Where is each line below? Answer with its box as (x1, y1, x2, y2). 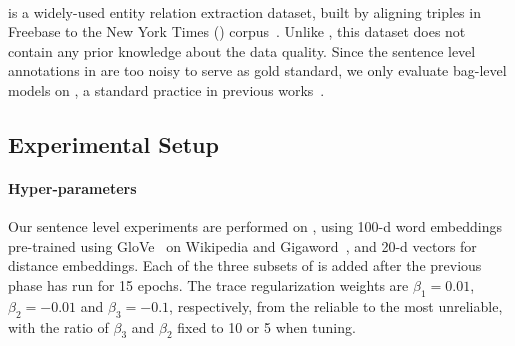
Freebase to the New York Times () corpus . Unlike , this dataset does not (8, 21, 466, 42)
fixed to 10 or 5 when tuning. (177, 316, 356, 337)
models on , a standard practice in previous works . (8, 79, 325, 100)
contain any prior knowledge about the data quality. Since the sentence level (8, 40, 476, 61)
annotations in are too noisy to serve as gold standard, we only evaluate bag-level (8, 60, 507, 81)
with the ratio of (8, 316, 109, 337)
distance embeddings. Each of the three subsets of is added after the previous (8, 255, 482, 276)
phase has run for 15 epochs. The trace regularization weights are (8, 274, 409, 295)
